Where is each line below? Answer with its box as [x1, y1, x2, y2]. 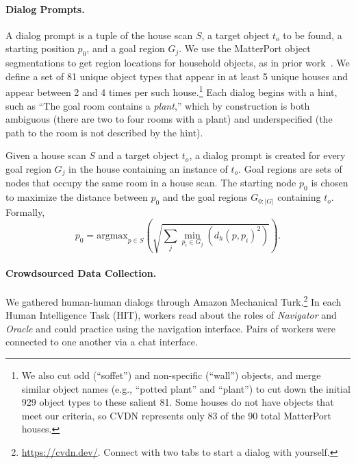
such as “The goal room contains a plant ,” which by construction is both [5, 98, 310, 112]
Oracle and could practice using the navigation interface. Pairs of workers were [5, 321, 335, 335]
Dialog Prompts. [5, 1, 85, 16]
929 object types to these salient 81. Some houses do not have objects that [21, 395, 334, 409]
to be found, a [283, 27, 342, 42]
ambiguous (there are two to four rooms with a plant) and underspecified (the [5, 112, 333, 126]
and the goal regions [162, 190, 248, 204]
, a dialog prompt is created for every [189, 148, 346, 162]
